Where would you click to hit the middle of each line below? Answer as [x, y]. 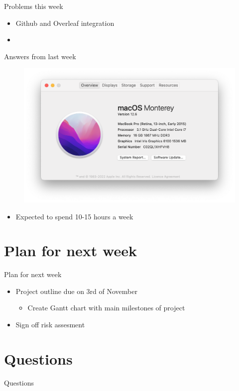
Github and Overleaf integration [65, 23]
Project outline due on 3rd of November [76, 291]
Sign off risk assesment [50, 325]
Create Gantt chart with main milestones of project [106, 308]
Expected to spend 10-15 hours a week [74, 216]
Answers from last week [40, 56]
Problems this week [34, 6]
